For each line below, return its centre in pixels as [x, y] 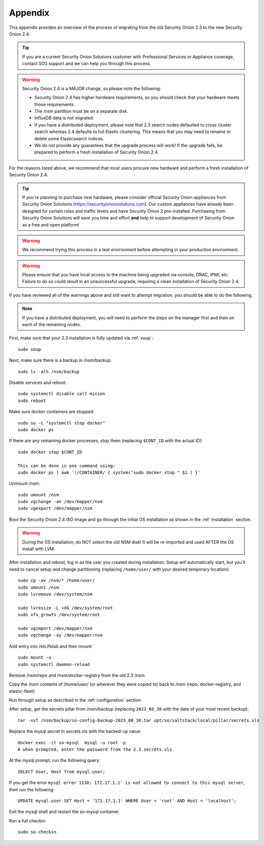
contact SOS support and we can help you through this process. [87, 64]
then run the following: [32, 789]
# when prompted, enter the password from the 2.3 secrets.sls [95, 750]
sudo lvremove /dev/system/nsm [55, 594]
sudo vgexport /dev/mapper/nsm [55, 508]
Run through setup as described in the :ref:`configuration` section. [76, 700]
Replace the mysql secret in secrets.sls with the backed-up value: [75, 732]
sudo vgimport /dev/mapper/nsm [55, 628]
